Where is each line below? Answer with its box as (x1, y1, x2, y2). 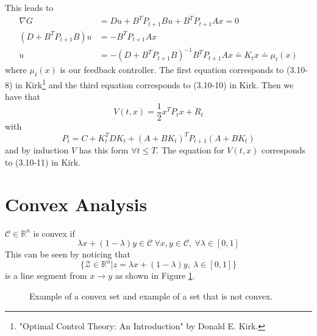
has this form (79, 144, 129, 156)
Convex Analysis (5, 191, 148, 216)
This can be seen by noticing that (5, 248, 130, 261)
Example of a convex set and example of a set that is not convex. (29, 289, 273, 302)
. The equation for (156, 144, 224, 156)
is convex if (33, 226, 75, 239)
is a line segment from (5, 269, 87, 282)
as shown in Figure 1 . (115, 269, 195, 282)
